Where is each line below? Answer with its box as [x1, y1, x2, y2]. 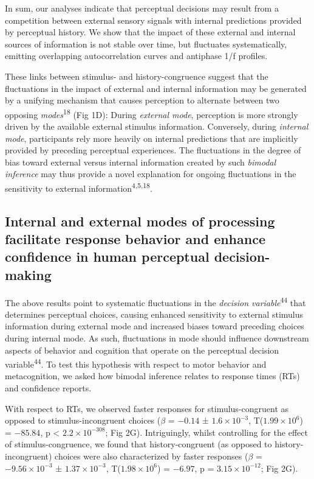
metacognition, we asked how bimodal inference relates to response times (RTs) [5, 369, 300, 382]
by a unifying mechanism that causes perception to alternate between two [5, 94, 279, 107]
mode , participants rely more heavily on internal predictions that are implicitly [5, 131, 298, 144]
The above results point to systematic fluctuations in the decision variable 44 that [5, 294, 306, 309]
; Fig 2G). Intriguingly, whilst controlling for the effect [105, 425, 308, 438]
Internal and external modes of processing [5, 211, 275, 230]
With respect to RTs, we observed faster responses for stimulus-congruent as [5, 402, 289, 414]
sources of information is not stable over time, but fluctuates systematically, [5, 37, 287, 50]
